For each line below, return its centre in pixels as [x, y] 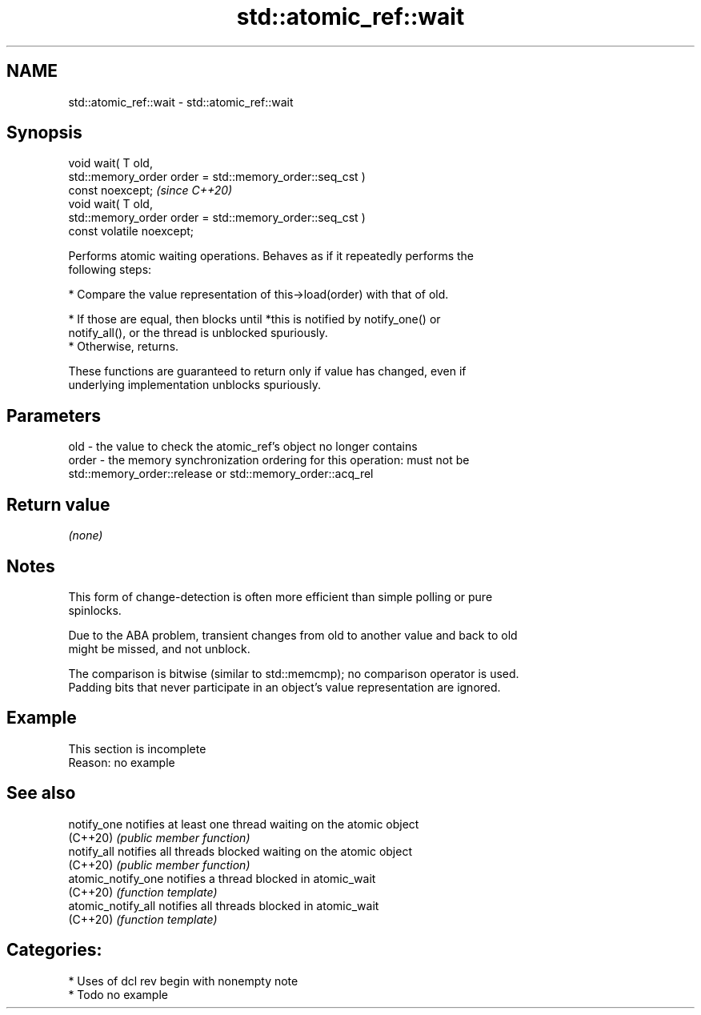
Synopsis [44, 133]
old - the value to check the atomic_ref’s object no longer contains [243, 447]
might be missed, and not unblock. [159, 648]
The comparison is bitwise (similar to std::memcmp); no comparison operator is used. [294, 673]
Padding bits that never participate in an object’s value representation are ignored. [284, 687]
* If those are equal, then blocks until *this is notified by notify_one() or [254, 319]
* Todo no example [118, 994]
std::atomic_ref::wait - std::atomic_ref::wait [181, 102]
